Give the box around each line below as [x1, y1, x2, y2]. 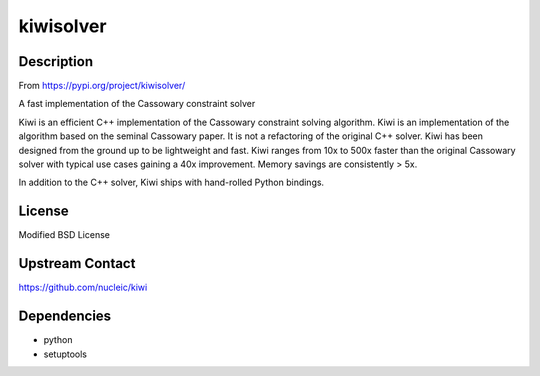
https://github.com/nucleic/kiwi [18, 281, 148, 294]
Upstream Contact [18, 255, 136, 272]
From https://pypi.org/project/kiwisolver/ [18, 80, 186, 92]
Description [18, 53, 94, 70]
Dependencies [18, 308, 112, 325]
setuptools [43, 348, 87, 360]
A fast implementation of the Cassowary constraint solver [18, 98, 256, 110]
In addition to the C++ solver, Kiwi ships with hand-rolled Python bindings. [18, 176, 325, 189]
